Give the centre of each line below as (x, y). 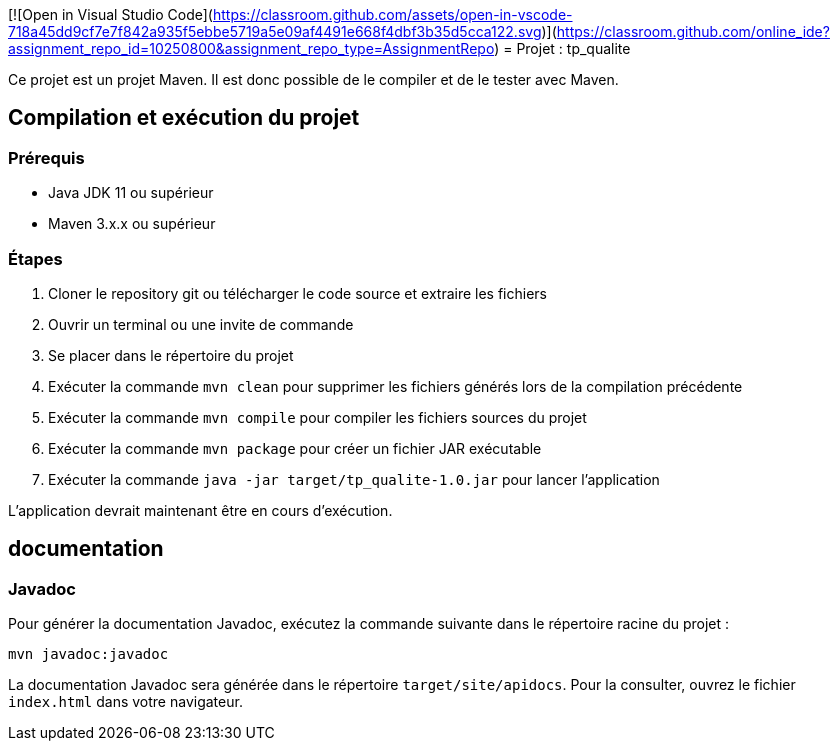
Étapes (35, 258)
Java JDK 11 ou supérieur (131, 193)
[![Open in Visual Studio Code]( (110, 14)
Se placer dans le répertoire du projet (171, 355)
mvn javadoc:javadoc (88, 654)
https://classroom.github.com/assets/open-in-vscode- (392, 14)
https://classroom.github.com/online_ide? (693, 31)
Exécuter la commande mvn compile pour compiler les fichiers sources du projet (317, 417)
